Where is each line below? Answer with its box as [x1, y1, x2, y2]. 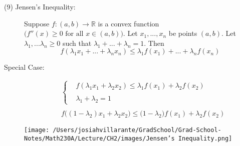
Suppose [24, 18, 50, 28]
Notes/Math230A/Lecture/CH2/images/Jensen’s [24, 135, 175, 143]
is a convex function [98, 18, 159, 28]
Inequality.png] [178, 135, 232, 143]
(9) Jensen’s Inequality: [4, 1, 76, 11]
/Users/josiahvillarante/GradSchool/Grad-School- [53, 127, 221, 134]
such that [62, 37, 92, 48]
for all [65, 30, 84, 38]
